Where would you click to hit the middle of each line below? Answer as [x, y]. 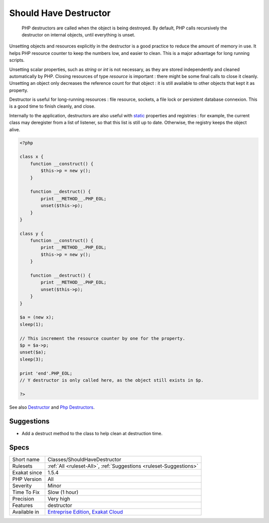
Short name [26, 460]
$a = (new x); [37, 317]
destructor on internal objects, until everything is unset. [78, 34]
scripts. [17, 60]
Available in [26, 512]
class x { [32, 157]
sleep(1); [32, 324]
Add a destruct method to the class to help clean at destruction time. [92, 433]
